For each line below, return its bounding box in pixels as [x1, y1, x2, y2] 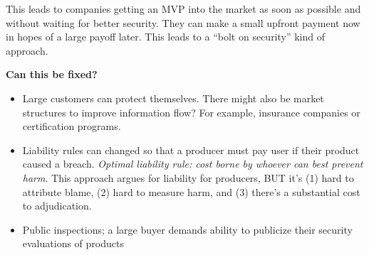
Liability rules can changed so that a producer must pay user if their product [22, 142, 360, 157]
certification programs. [22, 119, 121, 134]
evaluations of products [22, 236, 124, 251]
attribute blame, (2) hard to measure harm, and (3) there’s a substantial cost [22, 184, 360, 199]
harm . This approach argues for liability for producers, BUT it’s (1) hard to [22, 170, 354, 185]
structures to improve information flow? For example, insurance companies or [22, 104, 360, 119]
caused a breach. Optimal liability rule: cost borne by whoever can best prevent [22, 156, 363, 171]
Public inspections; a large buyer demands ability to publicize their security [22, 222, 353, 237]
